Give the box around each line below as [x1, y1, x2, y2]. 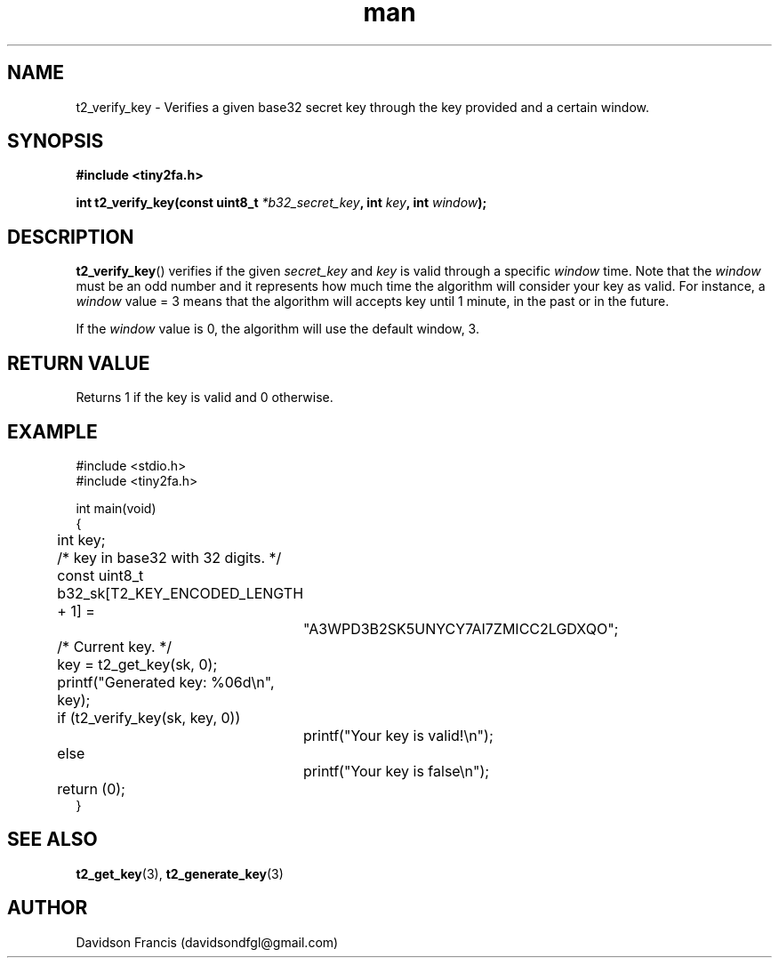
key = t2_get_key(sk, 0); [57, 655, 218, 673]
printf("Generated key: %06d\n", [57, 672, 275, 691]
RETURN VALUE [7, 351, 150, 374]
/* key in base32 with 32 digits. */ [57, 548, 282, 567]
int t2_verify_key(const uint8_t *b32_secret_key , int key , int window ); [76, 195, 487, 211]
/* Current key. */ [57, 637, 172, 655]
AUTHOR [7, 897, 88, 920]
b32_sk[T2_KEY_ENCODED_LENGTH [57, 583, 304, 602]
